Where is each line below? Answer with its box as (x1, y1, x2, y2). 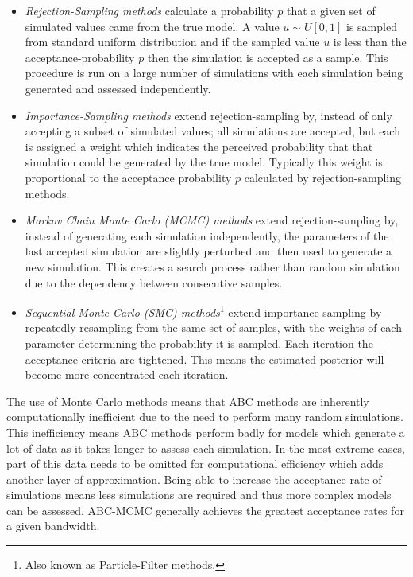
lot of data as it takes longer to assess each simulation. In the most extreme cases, (6, 439, 406, 456)
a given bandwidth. (6, 517, 100, 534)
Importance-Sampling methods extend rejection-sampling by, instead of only (25, 107, 392, 123)
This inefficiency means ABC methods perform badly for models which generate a (6, 423, 405, 440)
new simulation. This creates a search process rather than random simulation (25, 258, 400, 275)
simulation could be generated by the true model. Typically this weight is (25, 154, 383, 170)
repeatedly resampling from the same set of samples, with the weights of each (25, 319, 402, 336)
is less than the (333, 33, 407, 50)
